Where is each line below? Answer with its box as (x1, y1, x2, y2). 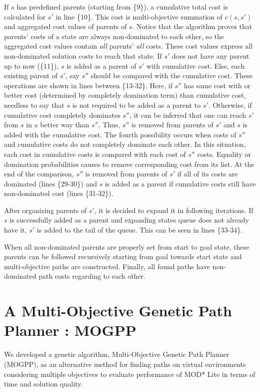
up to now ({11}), (4, 60, 59, 71)
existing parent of (4, 70, 58, 81)
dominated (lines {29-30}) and (4, 178, 97, 188)
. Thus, (98, 119, 120, 130)
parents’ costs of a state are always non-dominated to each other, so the (4, 31, 224, 41)
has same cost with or (183, 80, 251, 90)
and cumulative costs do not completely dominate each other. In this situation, (4, 139, 246, 149)
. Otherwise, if (208, 99, 252, 110)
